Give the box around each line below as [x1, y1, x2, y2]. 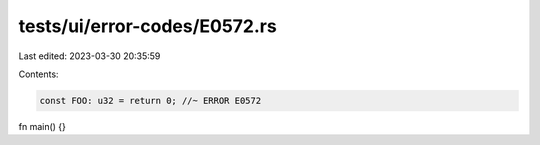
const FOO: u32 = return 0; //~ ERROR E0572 [39, 95, 262, 106]
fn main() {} [18, 120, 67, 132]
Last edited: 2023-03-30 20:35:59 [18, 50, 161, 62]
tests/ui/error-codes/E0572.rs [18, 15, 277, 37]
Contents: [18, 68, 59, 80]
